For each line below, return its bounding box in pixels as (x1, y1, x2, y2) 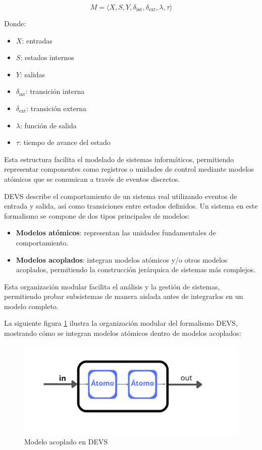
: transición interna (25, 86, 85, 96)
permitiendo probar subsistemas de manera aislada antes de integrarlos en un (4, 291, 243, 302)
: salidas (20, 69, 45, 79)
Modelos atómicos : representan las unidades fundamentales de (16, 227, 216, 238)
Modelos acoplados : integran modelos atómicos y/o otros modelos (16, 254, 228, 265)
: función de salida (20, 120, 77, 130)
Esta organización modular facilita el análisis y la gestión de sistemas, (4, 281, 220, 291)
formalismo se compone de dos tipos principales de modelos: (4, 210, 190, 221)
